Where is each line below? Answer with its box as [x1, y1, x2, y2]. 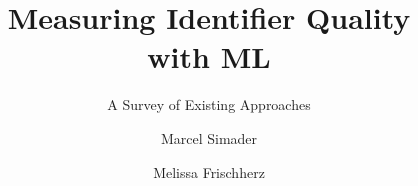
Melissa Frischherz [153, 161, 265, 182]
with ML [147, 36, 271, 77]
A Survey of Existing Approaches [107, 94, 311, 115]
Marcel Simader [160, 127, 258, 148]
